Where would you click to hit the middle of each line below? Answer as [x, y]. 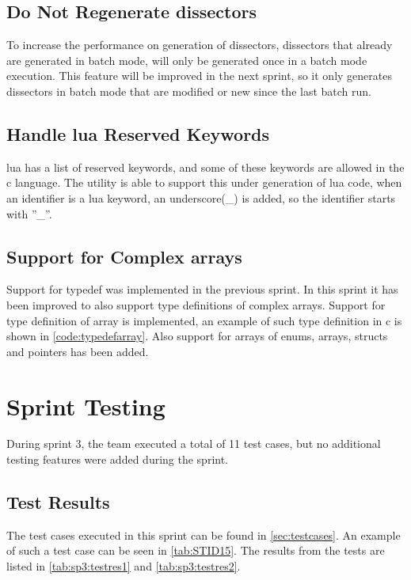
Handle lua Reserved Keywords [138, 133]
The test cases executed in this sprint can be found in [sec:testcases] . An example [204, 535]
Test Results [58, 502]
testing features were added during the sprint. [118, 459]
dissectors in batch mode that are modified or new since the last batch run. [189, 91]
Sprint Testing [86, 406]
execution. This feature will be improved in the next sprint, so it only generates [199, 76]
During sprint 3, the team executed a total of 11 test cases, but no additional [194, 444]
